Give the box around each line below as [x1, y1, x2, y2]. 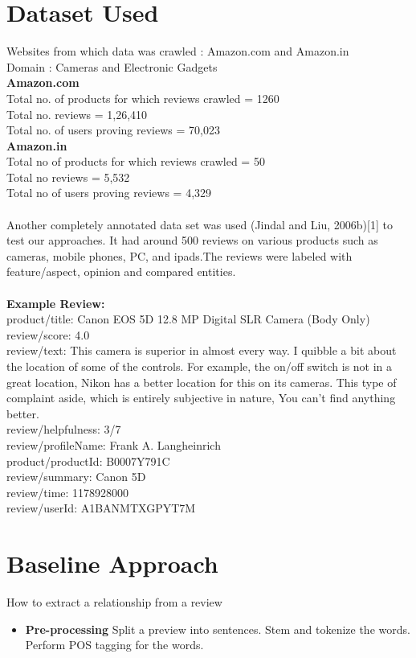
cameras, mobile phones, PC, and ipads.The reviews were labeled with [6, 247, 353, 264]
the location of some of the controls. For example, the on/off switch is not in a [6, 358, 393, 374]
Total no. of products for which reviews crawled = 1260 [6, 89, 279, 106]
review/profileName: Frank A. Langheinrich [6, 436, 221, 453]
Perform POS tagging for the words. [25, 636, 204, 653]
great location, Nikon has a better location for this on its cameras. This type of [6, 373, 397, 390]
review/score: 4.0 [6, 326, 90, 343]
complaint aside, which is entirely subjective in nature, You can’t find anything [6, 389, 396, 406]
